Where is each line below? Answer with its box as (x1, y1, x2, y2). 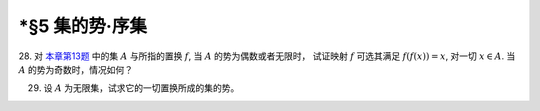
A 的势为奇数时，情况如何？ (18, 63, 134, 75)
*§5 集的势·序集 (18, 15, 147, 37)
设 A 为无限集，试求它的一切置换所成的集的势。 (43, 82, 240, 94)
